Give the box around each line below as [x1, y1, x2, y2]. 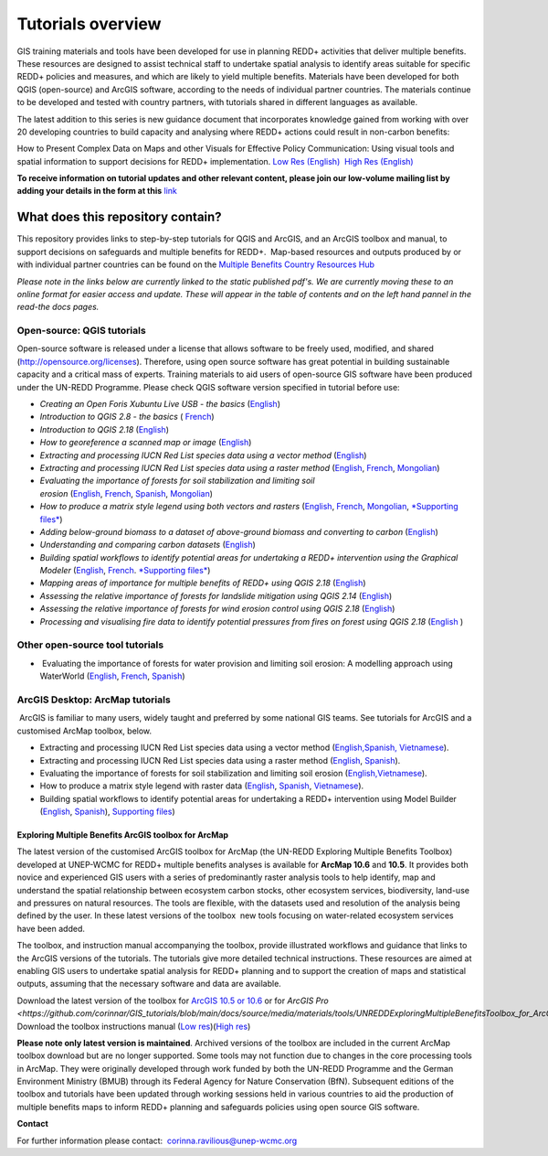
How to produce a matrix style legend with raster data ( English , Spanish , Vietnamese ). [39, 780, 364, 791]
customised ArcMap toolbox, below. [16, 725, 153, 736]
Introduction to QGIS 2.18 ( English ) [39, 423, 169, 434]
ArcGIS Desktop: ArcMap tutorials [16, 693, 171, 706]
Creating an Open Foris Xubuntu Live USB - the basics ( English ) [39, 399, 280, 410]
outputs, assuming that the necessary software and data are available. [16, 979, 282, 990]
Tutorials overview [16, 14, 162, 34]
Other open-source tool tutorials [16, 638, 164, 651]
